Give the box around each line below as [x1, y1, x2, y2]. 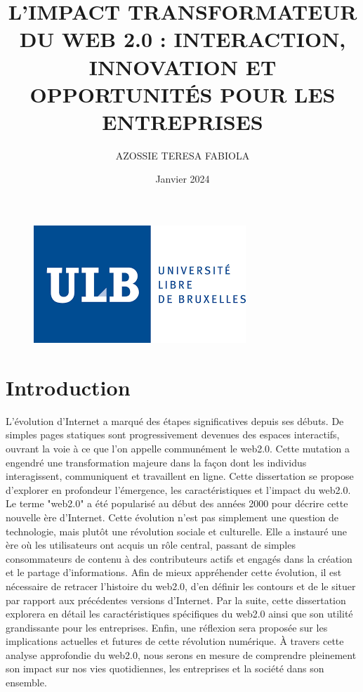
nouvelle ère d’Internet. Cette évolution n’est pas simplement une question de [6, 509, 339, 524]
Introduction [6, 372, 131, 401]
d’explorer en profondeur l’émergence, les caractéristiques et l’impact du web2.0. [6, 482, 351, 497]
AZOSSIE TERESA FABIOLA [115, 148, 250, 162]
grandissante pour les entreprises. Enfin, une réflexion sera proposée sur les [6, 620, 328, 634]
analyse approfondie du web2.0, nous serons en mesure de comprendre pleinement [6, 647, 357, 662]
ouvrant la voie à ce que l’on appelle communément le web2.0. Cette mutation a [6, 440, 350, 455]
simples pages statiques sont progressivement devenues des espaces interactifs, [6, 427, 340, 442]
